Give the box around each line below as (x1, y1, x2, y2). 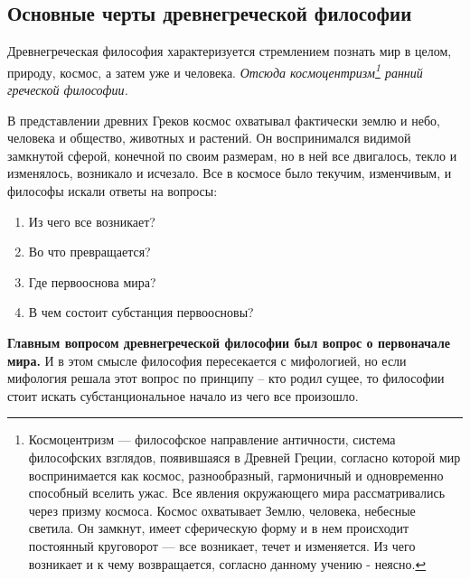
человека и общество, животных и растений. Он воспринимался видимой (7, 128, 411, 147)
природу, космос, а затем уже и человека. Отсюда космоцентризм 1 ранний (7, 60, 423, 81)
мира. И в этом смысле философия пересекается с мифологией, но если (7, 350, 407, 369)
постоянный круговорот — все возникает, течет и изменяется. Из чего (28, 536, 416, 555)
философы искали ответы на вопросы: (7, 182, 218, 201)
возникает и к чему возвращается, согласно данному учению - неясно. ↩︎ (28, 554, 427, 573)
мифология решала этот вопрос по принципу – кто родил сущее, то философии (7, 369, 445, 388)
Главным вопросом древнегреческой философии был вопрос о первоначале (7, 332, 451, 351)
